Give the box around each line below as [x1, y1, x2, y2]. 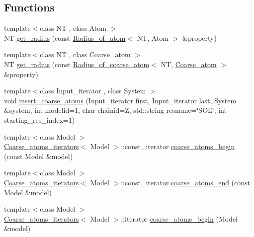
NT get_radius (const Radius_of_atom [4, 32, 126, 43]
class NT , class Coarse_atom [40, 49, 131, 60]
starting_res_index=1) [4, 114, 75, 125]
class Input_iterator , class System [40, 85, 146, 96]
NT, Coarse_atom [161, 59, 217, 69]
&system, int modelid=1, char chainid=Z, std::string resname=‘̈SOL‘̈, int [4, 105, 227, 115]
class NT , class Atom [40, 23, 106, 33]
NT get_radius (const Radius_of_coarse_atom [4, 59, 150, 69]
